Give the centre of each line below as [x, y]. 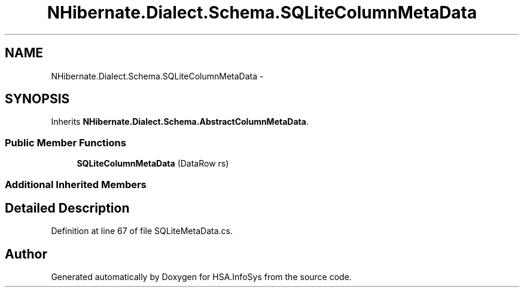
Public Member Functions [65, 142]
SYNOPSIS [37, 99]
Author [26, 254]
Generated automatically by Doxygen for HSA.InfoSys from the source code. [201, 277]
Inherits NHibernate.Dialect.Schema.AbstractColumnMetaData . [180, 122]
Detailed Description [67, 208]
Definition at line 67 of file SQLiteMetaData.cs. [142, 231]
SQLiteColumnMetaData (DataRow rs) [153, 164]
